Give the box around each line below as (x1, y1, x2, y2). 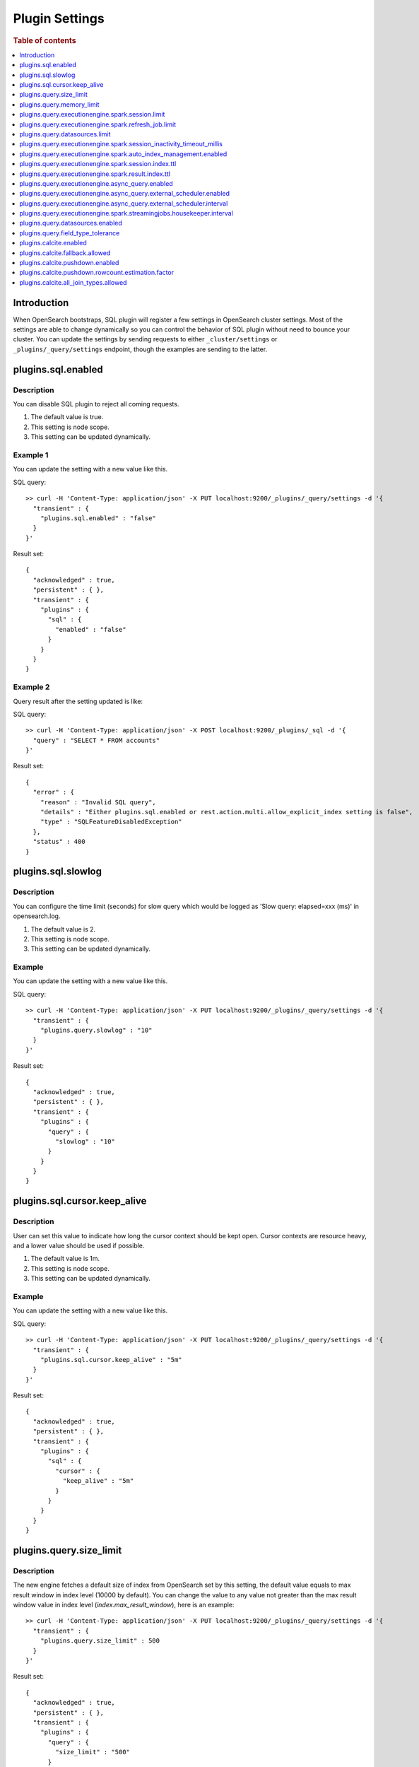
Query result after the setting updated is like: (13, 697, 143, 705)
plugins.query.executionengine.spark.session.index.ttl (19, 160, 177, 168)
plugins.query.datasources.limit (19, 129, 111, 138)
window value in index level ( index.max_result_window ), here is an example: (13, 1601, 235, 1609)
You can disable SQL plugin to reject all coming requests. (13, 400, 179, 409)
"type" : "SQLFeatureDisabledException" (40, 818, 183, 826)
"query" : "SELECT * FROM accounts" (33, 736, 160, 744)
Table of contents (13, 35, 77, 45)
